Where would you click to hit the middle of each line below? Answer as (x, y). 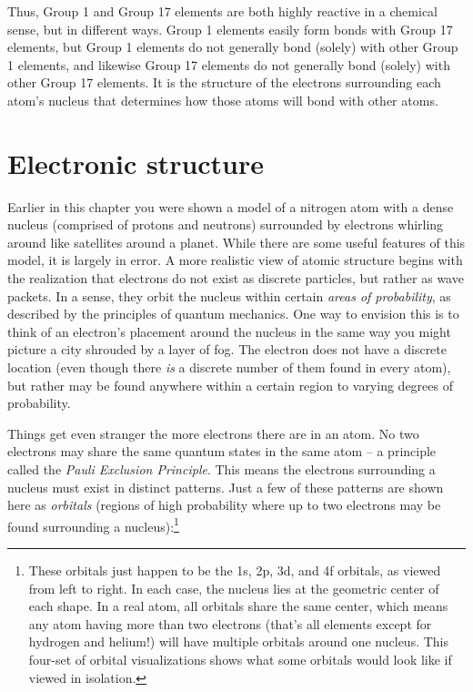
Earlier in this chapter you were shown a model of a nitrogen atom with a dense (231, 206)
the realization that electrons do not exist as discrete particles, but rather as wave (236, 278)
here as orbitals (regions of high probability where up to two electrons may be (224, 505)
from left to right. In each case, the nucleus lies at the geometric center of (234, 588)
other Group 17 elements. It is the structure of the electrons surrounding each (224, 82)
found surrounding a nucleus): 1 (93, 524)
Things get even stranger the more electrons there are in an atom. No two (213, 433)
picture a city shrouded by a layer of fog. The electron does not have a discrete (227, 349)
